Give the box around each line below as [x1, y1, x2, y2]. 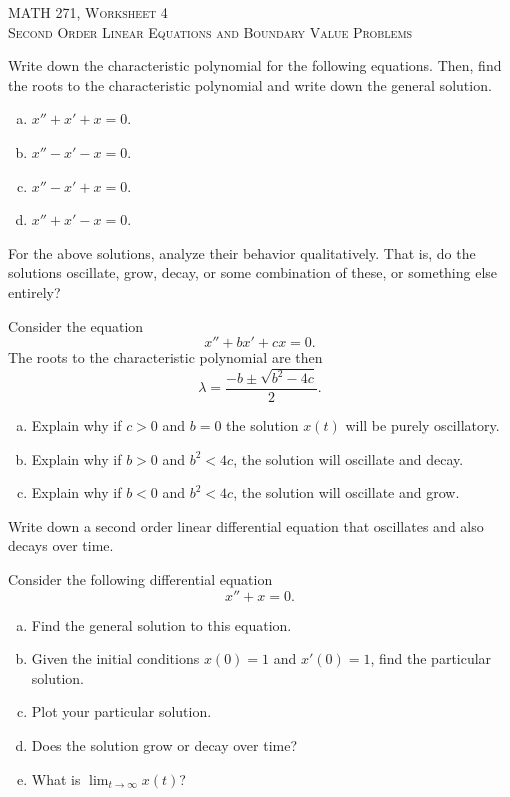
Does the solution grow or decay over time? [31, 735, 298, 755]
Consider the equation [8, 315, 144, 336]
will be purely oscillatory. [345, 415, 500, 436]
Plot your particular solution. [31, 701, 212, 722]
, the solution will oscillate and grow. [233, 482, 460, 503]
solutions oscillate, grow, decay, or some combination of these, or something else [8, 262, 498, 283]
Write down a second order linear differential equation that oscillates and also [8, 515, 484, 536]
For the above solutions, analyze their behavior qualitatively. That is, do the [8, 242, 476, 263]
